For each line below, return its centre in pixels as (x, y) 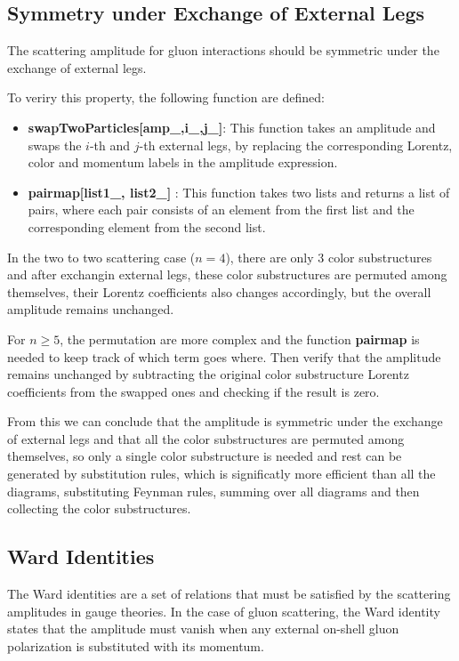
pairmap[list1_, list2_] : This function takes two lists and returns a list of (239, 192)
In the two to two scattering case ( (101, 257)
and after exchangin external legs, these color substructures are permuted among (227, 274)
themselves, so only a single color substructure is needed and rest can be (205, 456)
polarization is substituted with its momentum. (136, 645)
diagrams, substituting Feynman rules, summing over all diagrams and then (213, 491)
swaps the (55, 145)
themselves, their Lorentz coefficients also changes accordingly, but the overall (219, 291)
